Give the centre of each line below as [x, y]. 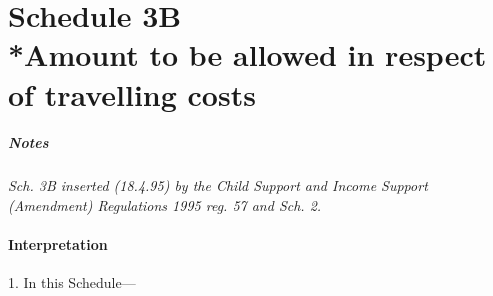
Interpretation [58, 244]
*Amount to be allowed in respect [247, 54]
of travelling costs [132, 93]
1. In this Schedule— [72, 282]
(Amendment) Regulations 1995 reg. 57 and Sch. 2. [165, 204]
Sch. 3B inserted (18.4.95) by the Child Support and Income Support [218, 185]
